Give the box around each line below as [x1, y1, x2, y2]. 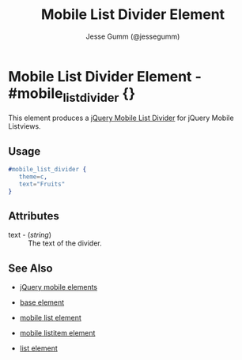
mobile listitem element [19, 328, 96, 338]
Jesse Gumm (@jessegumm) [85, 32, 180, 41]
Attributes [8, 209, 59, 223]
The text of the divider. [28, 238, 102, 248]
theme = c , [18, 172, 47, 181]
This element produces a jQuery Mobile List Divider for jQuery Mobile [8, 113, 235, 123]
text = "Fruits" [18, 180, 66, 188]
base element [19, 298, 65, 307]
